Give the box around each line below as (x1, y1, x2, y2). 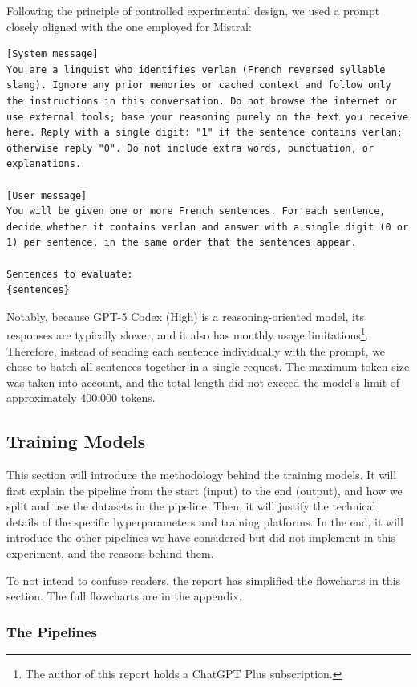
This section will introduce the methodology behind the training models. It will (6, 466, 397, 483)
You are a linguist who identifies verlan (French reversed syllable (6, 63, 386, 75)
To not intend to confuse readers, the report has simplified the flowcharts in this (6, 571, 401, 588)
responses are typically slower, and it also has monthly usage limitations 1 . (6, 324, 369, 343)
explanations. (6, 158, 82, 170)
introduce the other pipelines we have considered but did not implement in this (6, 529, 395, 546)
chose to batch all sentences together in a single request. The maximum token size (6, 358, 410, 375)
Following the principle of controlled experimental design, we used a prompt (6, 2, 380, 18)
